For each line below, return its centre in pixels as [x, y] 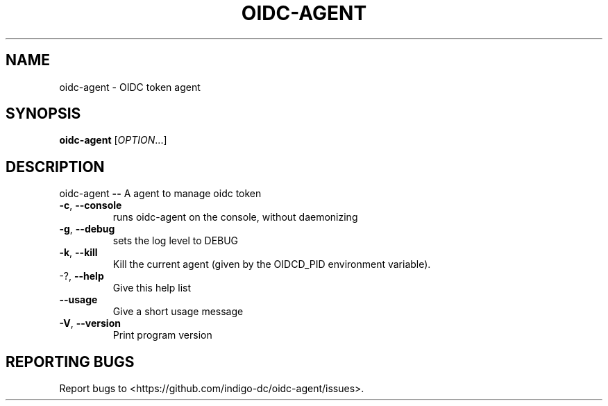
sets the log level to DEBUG [176, 241]
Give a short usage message [178, 312]
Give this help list [152, 288]
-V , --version [90, 323]
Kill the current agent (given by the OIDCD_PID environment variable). [272, 264]
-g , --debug [87, 229]
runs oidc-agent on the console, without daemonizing [235, 217]
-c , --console [91, 205]
